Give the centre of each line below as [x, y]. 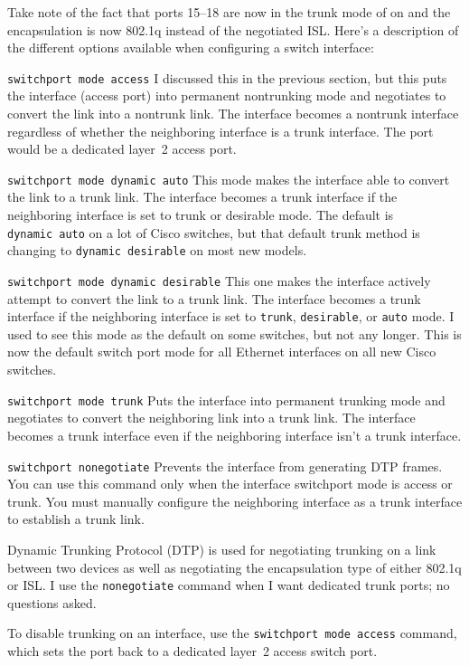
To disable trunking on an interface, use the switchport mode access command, [232, 633]
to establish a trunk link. [76, 519]
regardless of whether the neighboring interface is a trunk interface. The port [220, 131]
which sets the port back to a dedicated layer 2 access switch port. [192, 651]
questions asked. [52, 602]
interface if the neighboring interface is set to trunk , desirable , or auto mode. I [231, 316]
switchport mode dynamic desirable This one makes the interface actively [219, 280]
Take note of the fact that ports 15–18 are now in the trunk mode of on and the [229, 12]
